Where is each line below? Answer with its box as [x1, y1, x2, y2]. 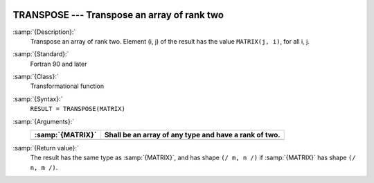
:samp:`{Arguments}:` [12, 117, 75, 125]
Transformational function [30, 82, 105, 90]
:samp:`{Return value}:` [12, 144, 80, 152]
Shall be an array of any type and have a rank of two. [104, 130, 280, 140]
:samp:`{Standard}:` [12, 50, 69, 58]
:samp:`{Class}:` [12, 73, 59, 81]
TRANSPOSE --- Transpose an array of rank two [12, 9, 224, 21]
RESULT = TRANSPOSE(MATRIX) [30, 105, 126, 113]
